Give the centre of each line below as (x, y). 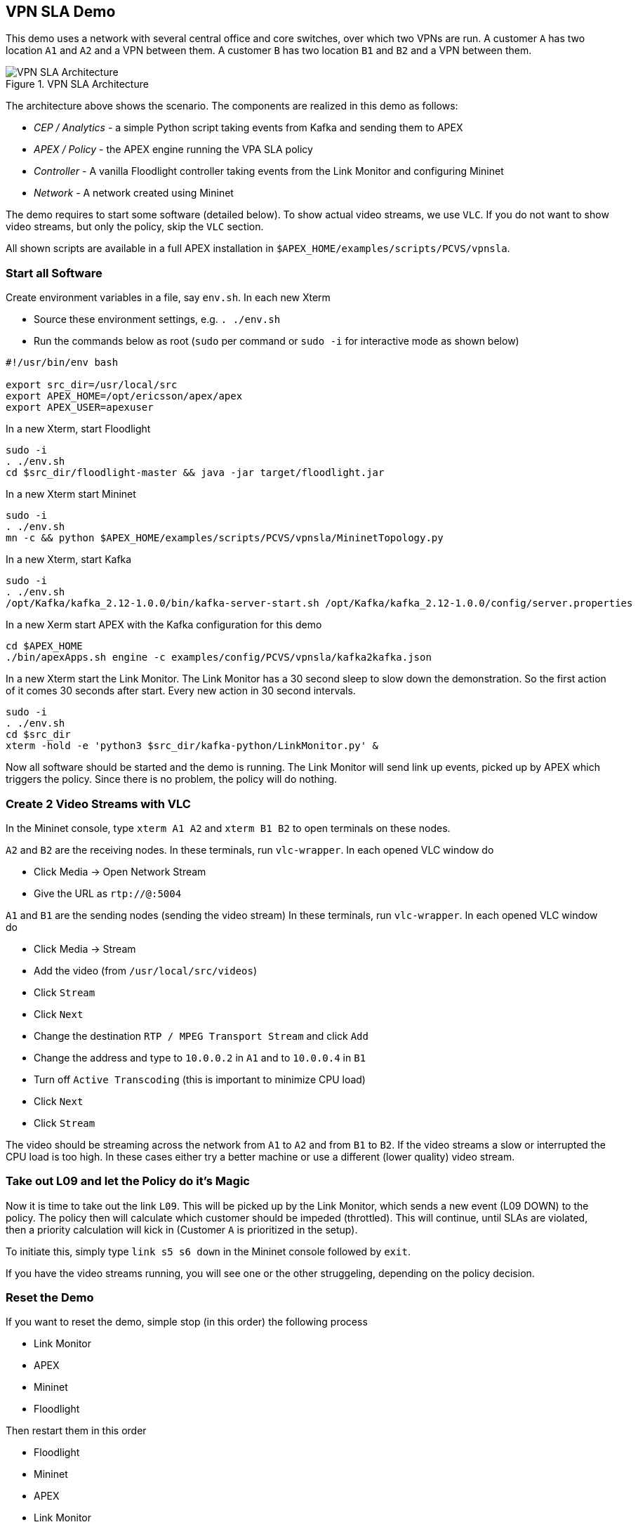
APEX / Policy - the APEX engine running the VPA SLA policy (173, 150)
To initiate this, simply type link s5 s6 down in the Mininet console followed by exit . (208, 1251)
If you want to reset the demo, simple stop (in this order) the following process (187, 1322)
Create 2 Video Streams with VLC (98, 804)
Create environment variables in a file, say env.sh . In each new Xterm (168, 298)
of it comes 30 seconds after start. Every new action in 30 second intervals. (181, 691)
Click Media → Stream (85, 948)
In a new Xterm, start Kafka (69, 560)
